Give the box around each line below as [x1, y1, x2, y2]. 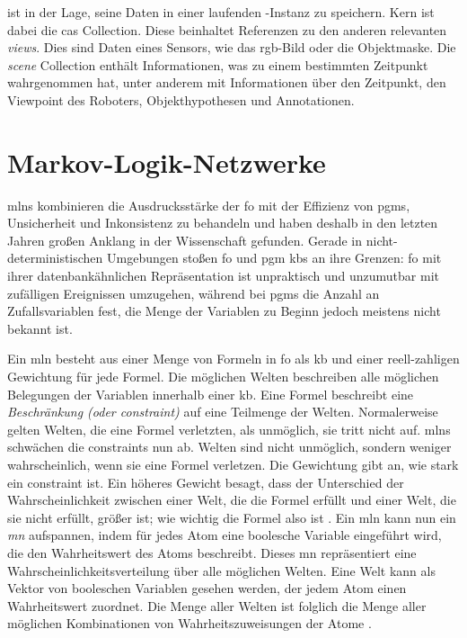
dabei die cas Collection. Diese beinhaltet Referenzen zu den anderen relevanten [7, 20, 447, 39]
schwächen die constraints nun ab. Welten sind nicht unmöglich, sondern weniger [7, 437, 452, 456]
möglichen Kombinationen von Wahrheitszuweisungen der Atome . [7, 614, 372, 633]
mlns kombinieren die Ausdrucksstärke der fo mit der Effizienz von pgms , [7, 195, 410, 214]
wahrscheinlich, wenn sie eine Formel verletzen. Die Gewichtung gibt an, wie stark [7, 455, 459, 473]
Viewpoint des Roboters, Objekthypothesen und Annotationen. [7, 90, 355, 109]
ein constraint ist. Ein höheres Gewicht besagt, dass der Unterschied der [7, 472, 404, 491]
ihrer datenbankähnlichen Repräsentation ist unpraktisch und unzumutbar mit [7, 266, 439, 285]
